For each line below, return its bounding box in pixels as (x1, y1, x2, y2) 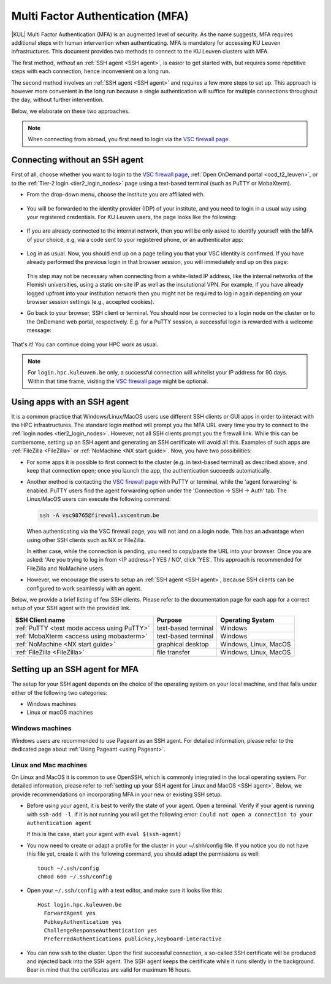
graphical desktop (156, 640, 209, 648)
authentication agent (26, 819, 92, 826)
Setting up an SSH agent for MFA (11, 664, 139, 675)
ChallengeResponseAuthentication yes (44, 927, 158, 934)
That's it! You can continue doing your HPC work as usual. (11, 341, 159, 348)
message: (26, 327, 51, 334)
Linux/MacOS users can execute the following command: (26, 495, 171, 503)
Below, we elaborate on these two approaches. (11, 107, 130, 115)
